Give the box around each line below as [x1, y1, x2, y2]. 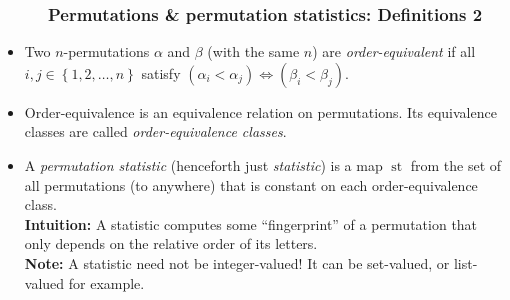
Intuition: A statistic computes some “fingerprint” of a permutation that [24, 213, 478, 234]
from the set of [410, 155, 502, 175]
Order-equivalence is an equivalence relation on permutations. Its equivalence [24, 101, 497, 122]
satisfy [141, 62, 181, 83]
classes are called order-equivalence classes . [24, 121, 287, 142]
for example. [68, 272, 145, 293]
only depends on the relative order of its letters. [24, 233, 318, 254]
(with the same [207, 41, 300, 62]
